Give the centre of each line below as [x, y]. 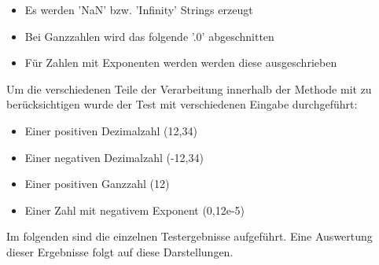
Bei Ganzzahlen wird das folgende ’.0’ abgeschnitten [149, 36]
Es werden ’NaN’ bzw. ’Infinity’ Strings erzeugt [139, 9]
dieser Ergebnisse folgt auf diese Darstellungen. [120, 251]
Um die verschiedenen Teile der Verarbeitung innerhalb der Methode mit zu [189, 88]
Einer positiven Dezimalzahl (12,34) [111, 130]
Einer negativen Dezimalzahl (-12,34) [114, 157]
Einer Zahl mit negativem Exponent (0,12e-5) [135, 210]
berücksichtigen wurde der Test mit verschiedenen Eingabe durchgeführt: [182, 104]
